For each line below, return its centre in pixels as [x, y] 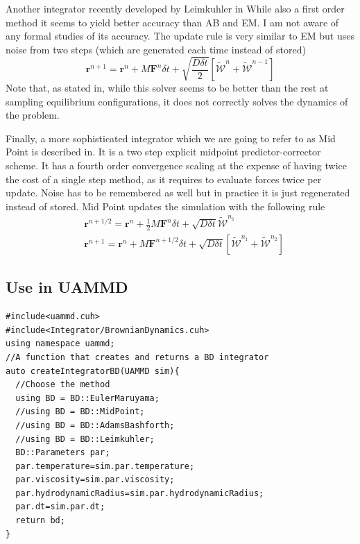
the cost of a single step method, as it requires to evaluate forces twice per [164, 179]
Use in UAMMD [67, 287]
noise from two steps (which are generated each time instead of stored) [156, 49]
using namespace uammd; [60, 344]
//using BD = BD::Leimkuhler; [85, 439]
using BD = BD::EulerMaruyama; [87, 398]
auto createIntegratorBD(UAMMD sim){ [93, 371]
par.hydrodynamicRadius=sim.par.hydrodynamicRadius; [140, 493]
